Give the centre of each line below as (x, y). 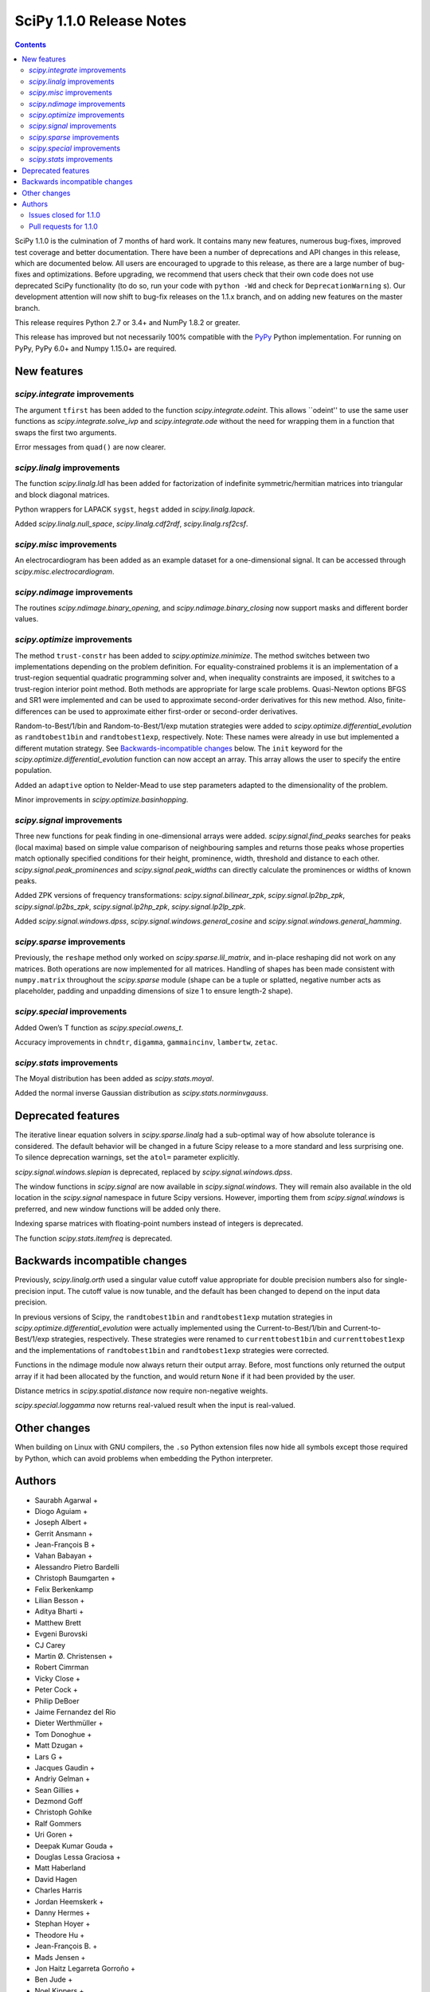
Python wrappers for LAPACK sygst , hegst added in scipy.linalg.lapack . (135, 509)
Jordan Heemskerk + (69, 1901)
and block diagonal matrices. (62, 495)
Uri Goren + (54, 1835)
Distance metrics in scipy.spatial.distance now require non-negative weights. (141, 1390)
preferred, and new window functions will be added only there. (118, 1209)
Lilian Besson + (60, 1601)
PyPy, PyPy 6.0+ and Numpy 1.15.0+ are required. (96, 348)
